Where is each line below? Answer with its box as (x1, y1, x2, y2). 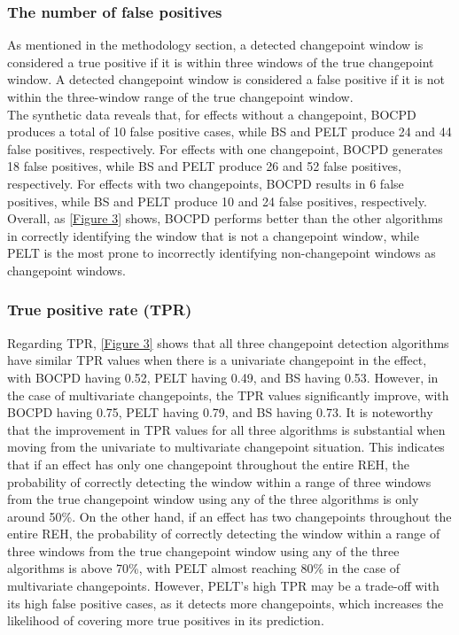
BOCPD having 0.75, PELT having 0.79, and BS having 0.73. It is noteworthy (7, 403, 433, 422)
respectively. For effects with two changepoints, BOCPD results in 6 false (7, 174, 404, 192)
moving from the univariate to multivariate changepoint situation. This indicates (7, 438, 445, 456)
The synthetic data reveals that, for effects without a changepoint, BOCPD (7, 105, 416, 123)
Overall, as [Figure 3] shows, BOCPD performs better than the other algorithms (7, 209, 443, 228)
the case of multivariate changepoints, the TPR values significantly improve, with (7, 385, 449, 404)
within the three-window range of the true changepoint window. (7, 88, 354, 105)
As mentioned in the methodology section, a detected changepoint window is (7, 35, 424, 54)
